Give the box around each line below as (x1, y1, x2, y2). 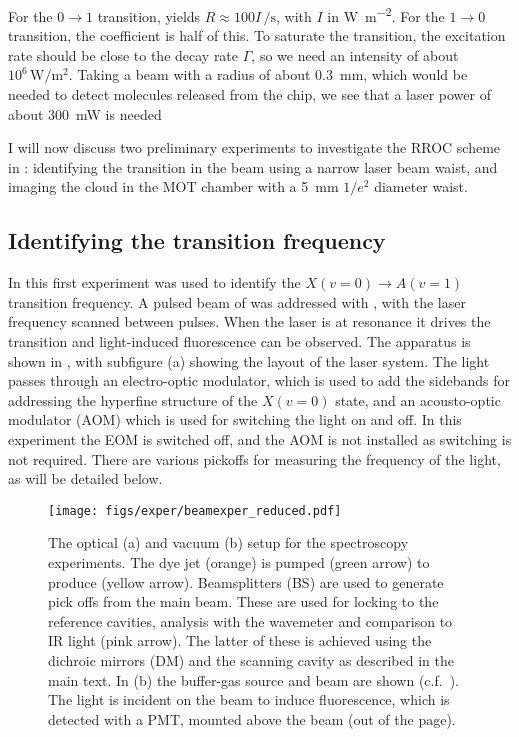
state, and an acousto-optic (335, 389, 501, 410)
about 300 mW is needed (8, 103, 162, 124)
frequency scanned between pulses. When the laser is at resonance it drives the (8, 311, 491, 332)
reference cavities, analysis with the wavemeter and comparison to (48, 610, 453, 631)
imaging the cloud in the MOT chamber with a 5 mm (8, 176, 339, 197)
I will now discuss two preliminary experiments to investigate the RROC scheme (8, 137, 501, 158)
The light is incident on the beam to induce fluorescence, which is (48, 689, 450, 710)
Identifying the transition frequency (8, 225, 386, 256)
